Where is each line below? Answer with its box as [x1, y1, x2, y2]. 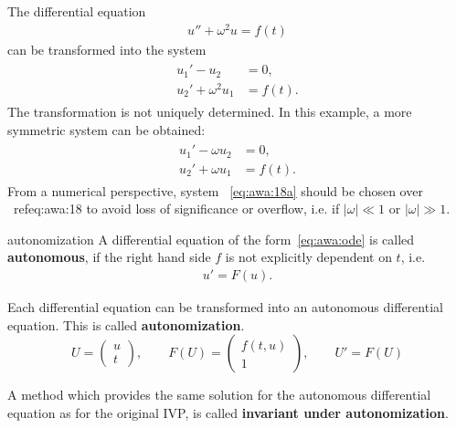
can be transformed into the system [7, 39, 207, 58]
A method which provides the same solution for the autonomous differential [7, 385, 431, 404]
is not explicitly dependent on [225, 247, 392, 266]
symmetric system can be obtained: [7, 120, 206, 139]
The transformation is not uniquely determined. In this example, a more [7, 101, 412, 120]
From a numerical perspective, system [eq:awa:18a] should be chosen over [7, 181, 423, 200]
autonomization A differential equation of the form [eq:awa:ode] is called [7, 229, 415, 248]
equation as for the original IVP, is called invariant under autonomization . [7, 402, 449, 422]
